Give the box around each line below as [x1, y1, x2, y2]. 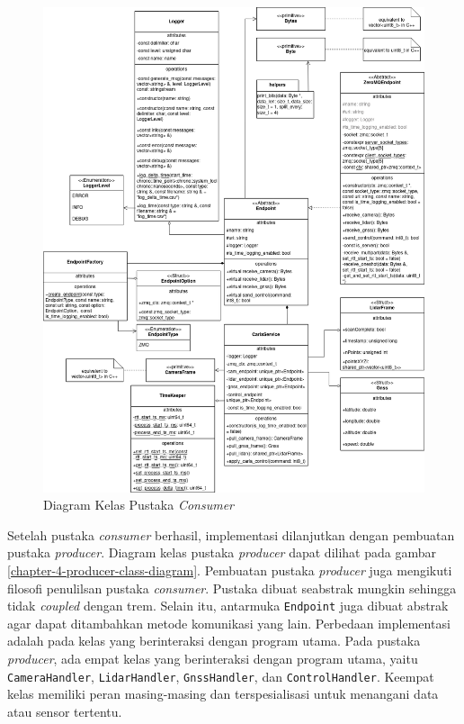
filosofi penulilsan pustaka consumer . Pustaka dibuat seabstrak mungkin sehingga [7, 578, 457, 597]
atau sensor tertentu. [7, 701, 122, 720]
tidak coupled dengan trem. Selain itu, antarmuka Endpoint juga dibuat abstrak [7, 596, 449, 615]
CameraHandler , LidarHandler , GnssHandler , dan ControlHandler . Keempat [7, 666, 434, 685]
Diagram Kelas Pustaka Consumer [43, 495, 235, 514]
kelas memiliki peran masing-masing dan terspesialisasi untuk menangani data [7, 684, 439, 703]
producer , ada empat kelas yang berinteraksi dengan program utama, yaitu [7, 649, 418, 668]
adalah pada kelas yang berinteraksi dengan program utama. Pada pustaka [7, 631, 421, 650]
